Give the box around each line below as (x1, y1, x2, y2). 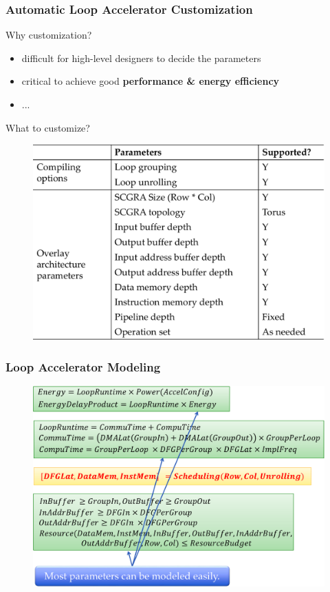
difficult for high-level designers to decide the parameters (21, 50, 261, 65)
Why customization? (5, 28, 92, 42)
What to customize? (5, 120, 90, 134)
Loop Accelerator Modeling (5, 358, 161, 375)
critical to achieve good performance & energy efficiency (21, 74, 280, 88)
